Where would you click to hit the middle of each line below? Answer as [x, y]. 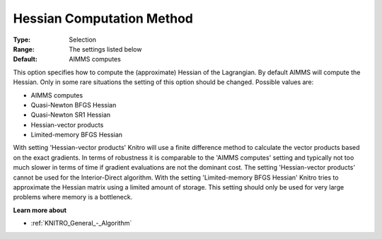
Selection [83, 40]
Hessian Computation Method [103, 18]
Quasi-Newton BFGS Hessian [74, 105]
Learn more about [40, 210]
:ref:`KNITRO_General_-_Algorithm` [81, 223]
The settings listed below [105, 49]
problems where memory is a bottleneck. [73, 197]
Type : [22, 40]
